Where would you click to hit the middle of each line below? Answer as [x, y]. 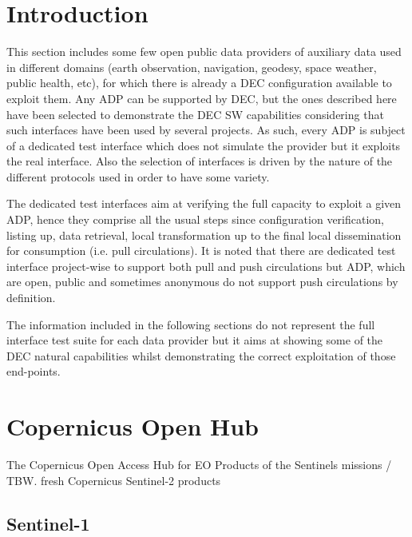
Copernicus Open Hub [133, 426]
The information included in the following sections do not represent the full [191, 324]
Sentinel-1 [48, 523]
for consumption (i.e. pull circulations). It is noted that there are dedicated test [201, 251]
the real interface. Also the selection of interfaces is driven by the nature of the [200, 161]
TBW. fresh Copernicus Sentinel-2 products [114, 480]
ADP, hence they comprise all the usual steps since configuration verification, [196, 219]
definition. [31, 298]
